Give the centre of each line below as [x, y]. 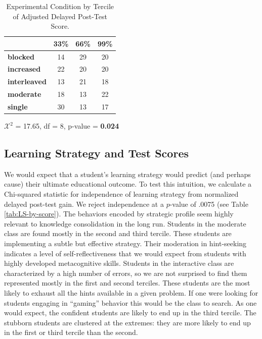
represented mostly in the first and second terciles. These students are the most [127, 283]
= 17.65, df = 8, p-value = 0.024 [67, 126]
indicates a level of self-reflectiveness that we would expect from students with [125, 253]
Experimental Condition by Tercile [60, 6]
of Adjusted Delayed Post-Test [60, 16]
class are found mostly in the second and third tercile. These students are [118, 233]
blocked [21, 56]
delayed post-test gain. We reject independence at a [84, 204]
